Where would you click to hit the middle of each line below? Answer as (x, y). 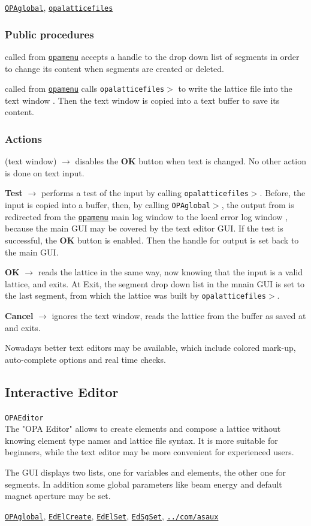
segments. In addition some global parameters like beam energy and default (144, 484)
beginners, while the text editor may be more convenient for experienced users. (150, 452)
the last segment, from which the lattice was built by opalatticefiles (135, 295)
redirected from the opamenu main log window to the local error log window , (146, 216)
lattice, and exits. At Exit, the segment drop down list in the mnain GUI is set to (155, 283)
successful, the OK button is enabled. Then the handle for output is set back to (152, 240)
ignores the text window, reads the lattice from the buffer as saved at (179, 315)
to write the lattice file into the (235, 88)
